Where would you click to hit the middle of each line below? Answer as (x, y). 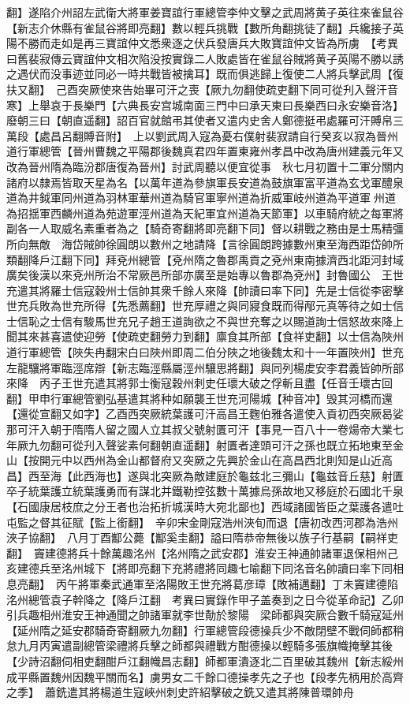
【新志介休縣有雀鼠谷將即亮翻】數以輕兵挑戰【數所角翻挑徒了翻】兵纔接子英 (205, 27)
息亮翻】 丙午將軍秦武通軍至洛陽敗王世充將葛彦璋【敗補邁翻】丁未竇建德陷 (202, 583)
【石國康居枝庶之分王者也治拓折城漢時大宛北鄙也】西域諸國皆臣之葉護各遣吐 (205, 506)
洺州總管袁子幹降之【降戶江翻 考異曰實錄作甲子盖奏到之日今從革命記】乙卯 (205, 599)
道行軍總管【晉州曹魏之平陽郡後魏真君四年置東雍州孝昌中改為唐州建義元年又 (205, 151)
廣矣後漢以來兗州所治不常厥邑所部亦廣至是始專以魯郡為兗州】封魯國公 (188, 275)
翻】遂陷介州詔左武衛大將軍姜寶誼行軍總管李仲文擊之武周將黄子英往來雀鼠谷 (205, 12)
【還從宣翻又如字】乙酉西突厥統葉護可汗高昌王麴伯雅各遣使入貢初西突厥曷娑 (205, 414)
